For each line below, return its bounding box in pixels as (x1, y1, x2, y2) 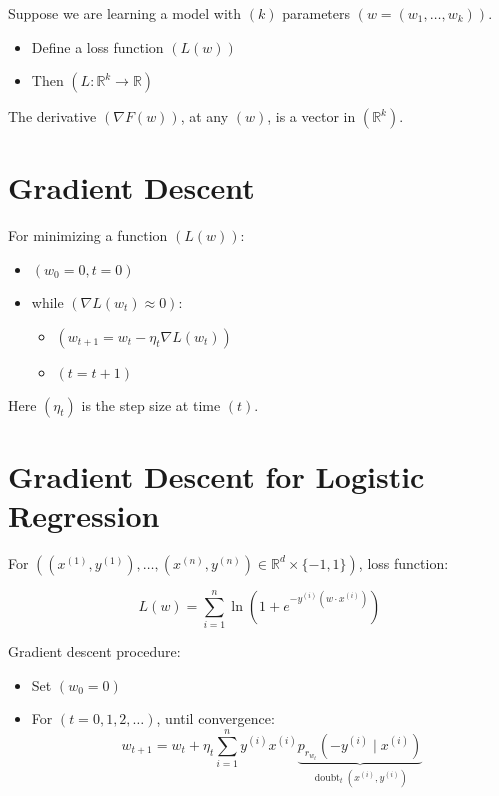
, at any (180, 106, 229, 127)
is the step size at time (81, 394, 221, 415)
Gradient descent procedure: (8, 641, 181, 662)
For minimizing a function (8, 225, 168, 246)
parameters (282, 3, 351, 23)
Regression (8, 494, 160, 535)
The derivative (8, 106, 97, 127)
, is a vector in (267, 106, 356, 127)
